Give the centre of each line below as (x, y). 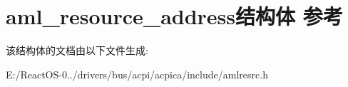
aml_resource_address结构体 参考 (174, 16)
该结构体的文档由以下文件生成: (77, 50)
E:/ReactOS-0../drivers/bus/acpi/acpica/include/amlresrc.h (137, 74)
